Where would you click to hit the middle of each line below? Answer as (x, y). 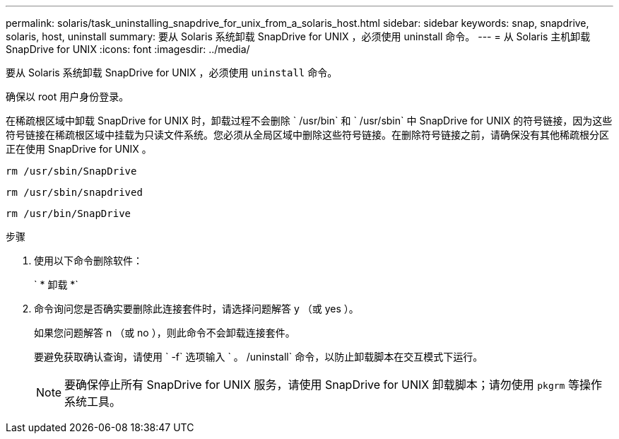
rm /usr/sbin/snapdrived (74, 192)
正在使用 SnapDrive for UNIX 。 (79, 149)
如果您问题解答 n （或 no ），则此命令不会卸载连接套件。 (165, 333)
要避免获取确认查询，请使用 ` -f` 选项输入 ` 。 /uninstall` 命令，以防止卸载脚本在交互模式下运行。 (259, 357)
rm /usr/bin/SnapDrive (69, 213)
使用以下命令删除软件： (88, 261)
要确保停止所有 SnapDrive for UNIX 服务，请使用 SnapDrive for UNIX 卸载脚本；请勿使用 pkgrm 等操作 (333, 385)
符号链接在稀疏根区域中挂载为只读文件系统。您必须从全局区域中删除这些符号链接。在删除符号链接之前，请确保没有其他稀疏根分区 (307, 135)
